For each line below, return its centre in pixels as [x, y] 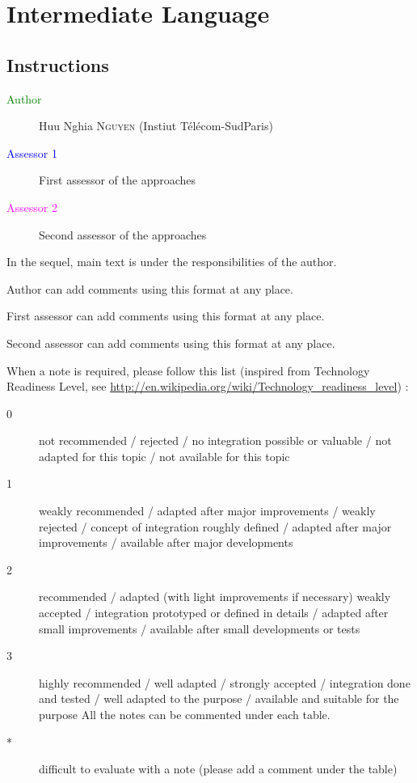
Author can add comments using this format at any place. [150, 288]
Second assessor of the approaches [123, 234]
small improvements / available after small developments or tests [200, 628]
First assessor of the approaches [118, 180]
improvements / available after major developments [166, 542]
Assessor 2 [32, 207]
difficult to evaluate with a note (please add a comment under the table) [218, 769]
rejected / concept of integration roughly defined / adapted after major [215, 526]
